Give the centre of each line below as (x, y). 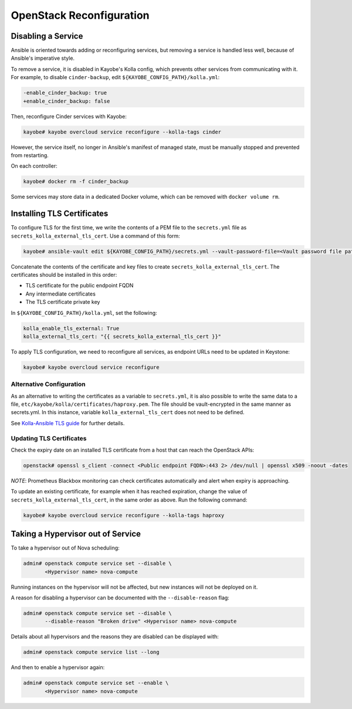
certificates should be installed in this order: (64, 274)
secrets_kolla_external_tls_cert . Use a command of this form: (95, 236)
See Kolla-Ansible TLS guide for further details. (68, 423)
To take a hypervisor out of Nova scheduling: (65, 548)
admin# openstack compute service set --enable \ (96, 683)
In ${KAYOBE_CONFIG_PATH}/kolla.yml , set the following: (84, 313)
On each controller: (34, 166)
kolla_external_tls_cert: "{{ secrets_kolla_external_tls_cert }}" (122, 336)
